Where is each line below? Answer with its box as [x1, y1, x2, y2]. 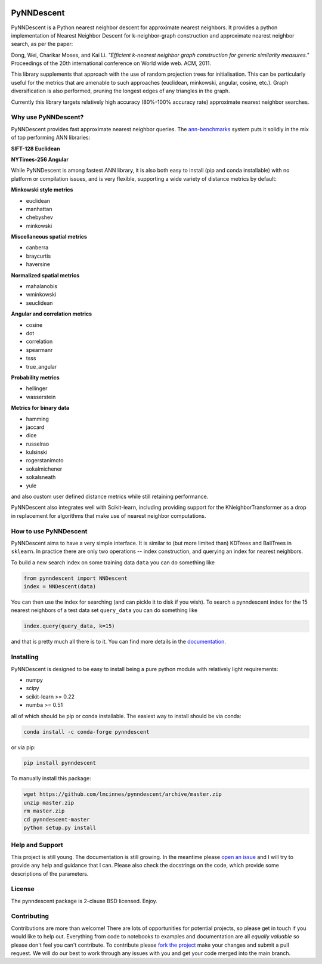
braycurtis [26, 252, 51, 259]
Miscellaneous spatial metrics [11, 233, 88, 240]
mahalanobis [26, 283, 58, 290]
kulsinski [26, 449, 48, 456]
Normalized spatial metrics [11, 271, 80, 279]
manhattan [26, 205, 52, 212]
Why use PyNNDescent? [11, 113, 84, 122]
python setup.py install [23, 824, 97, 832]
